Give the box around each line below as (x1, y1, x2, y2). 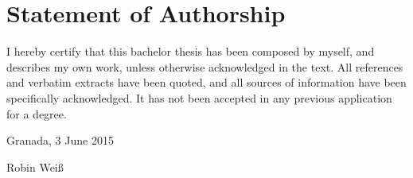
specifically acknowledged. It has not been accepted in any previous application (6, 89, 392, 106)
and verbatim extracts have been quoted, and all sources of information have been (6, 74, 407, 91)
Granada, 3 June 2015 (6, 132, 114, 149)
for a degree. (6, 105, 67, 122)
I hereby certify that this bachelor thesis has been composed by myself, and (6, 43, 375, 60)
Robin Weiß (6, 158, 64, 175)
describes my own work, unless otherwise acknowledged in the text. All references (6, 58, 403, 75)
